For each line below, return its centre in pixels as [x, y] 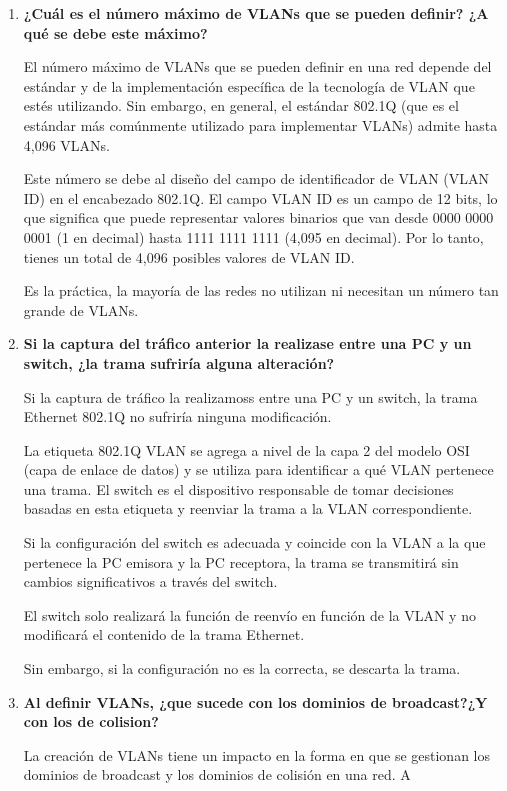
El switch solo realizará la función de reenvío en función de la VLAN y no [249, 614]
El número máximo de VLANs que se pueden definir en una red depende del [257, 66]
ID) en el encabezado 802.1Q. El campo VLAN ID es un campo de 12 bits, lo [260, 197]
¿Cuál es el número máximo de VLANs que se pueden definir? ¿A [256, 13]
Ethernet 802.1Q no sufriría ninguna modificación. [177, 416]
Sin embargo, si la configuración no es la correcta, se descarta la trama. [242, 668]
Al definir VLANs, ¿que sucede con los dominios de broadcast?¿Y [255, 701]
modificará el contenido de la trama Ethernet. [164, 634]
